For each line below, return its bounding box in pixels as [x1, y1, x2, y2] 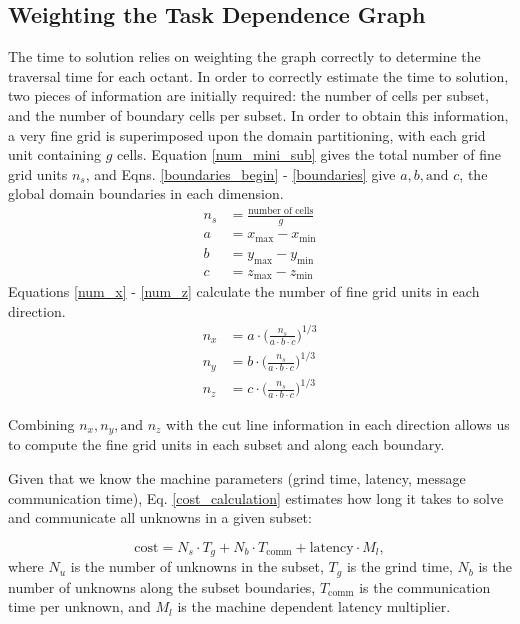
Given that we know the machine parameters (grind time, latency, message [8, 468, 466, 489]
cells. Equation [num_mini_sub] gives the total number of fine [116, 144, 501, 165]
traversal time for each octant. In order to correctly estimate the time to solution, [8, 65, 509, 86]
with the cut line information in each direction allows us [166, 414, 510, 435]
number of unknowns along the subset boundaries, [8, 576, 316, 597]
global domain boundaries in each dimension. [8, 183, 284, 204]
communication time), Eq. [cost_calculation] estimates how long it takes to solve [8, 487, 504, 508]
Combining [8, 414, 75, 435]
